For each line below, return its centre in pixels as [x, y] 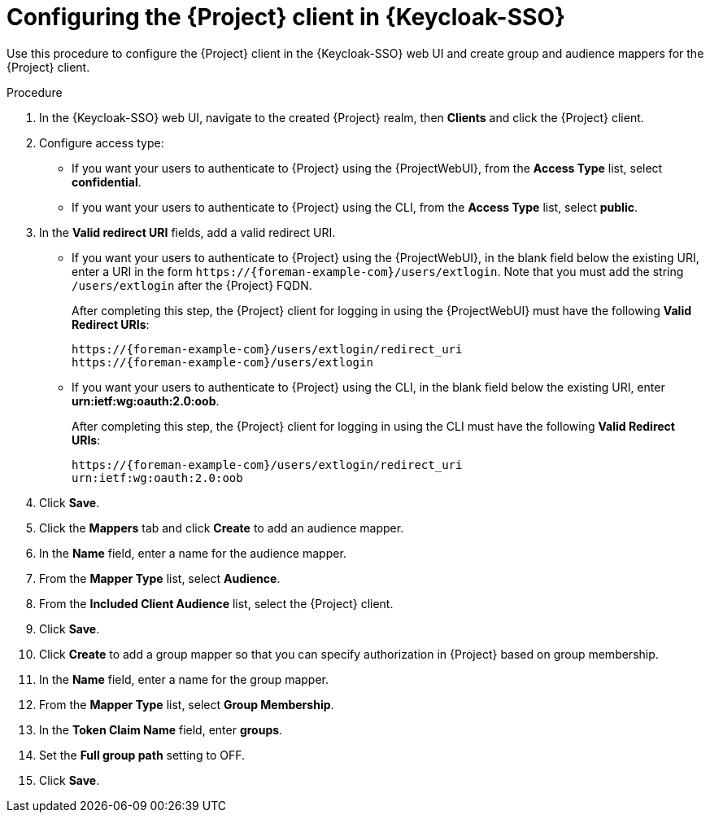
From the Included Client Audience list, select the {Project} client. [216, 603]
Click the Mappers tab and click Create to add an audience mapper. [222, 528]
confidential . [107, 182]
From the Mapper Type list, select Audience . [160, 578]
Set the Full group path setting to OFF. [142, 755]
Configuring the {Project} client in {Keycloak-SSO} [286, 17]
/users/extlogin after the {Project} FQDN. [192, 285]
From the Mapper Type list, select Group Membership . [187, 704]
